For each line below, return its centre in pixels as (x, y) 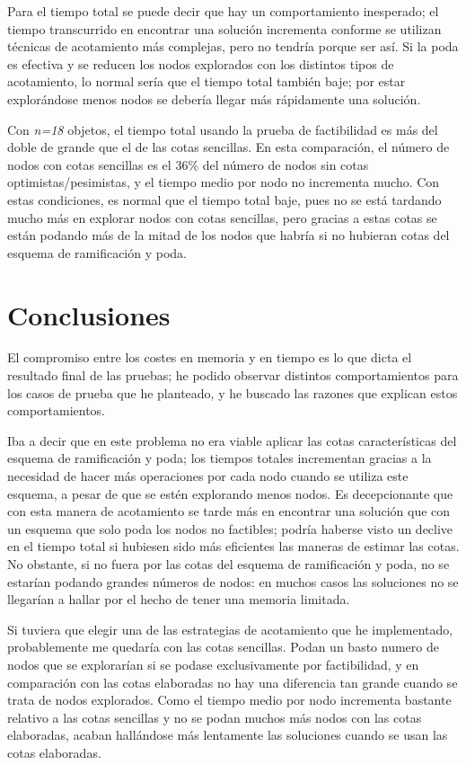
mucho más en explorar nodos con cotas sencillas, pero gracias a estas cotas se (222, 217)
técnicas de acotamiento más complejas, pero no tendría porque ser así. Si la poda (233, 46)
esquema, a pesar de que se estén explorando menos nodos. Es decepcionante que (230, 493)
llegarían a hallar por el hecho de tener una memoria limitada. (179, 599)
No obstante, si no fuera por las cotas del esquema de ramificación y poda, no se (229, 563)
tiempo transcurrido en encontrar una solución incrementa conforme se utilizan (224, 28)
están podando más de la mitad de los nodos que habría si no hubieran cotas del (229, 235)
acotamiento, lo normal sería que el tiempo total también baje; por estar (207, 81)
